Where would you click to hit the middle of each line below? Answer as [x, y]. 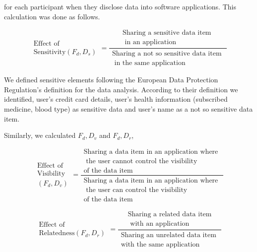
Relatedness [57, 233]
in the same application [150, 63]
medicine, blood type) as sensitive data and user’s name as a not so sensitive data [128, 108]
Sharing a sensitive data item [167, 33]
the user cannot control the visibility [142, 161]
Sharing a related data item [170, 214]
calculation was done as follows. [52, 16]
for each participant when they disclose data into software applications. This [120, 6]
